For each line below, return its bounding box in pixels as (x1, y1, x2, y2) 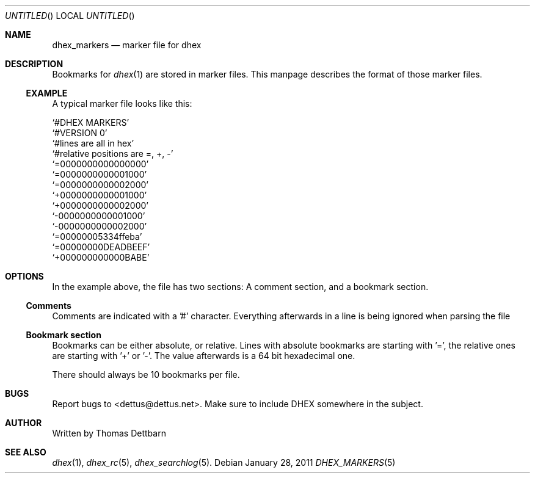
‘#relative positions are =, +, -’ (52, 148, 173, 159)
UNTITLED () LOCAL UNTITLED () (5, 10, 135, 21)
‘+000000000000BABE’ (52, 252, 150, 263)
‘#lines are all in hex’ (52, 138, 134, 148)
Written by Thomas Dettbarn (52, 428, 166, 438)
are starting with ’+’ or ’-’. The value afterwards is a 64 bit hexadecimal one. (52, 350, 355, 361)
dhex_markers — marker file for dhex (52, 40, 202, 50)
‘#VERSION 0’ (52, 128, 107, 138)
